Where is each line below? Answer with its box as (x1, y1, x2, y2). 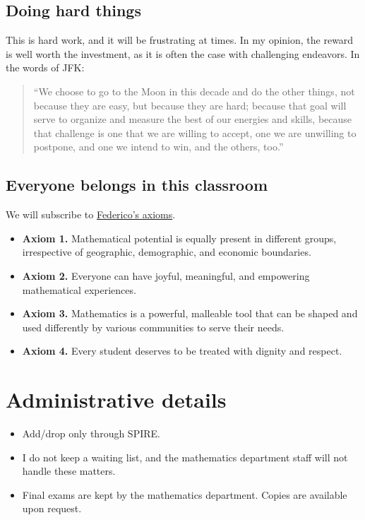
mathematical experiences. (22, 282, 136, 297)
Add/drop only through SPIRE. (22, 426, 160, 441)
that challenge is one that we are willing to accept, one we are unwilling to (33, 125, 357, 140)
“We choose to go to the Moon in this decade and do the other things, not (33, 83, 355, 98)
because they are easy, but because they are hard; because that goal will (33, 97, 347, 112)
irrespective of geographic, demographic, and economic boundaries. (22, 244, 311, 259)
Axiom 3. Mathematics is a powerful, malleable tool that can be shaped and (22, 306, 358, 321)
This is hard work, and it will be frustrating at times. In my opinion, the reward (6, 32, 354, 47)
